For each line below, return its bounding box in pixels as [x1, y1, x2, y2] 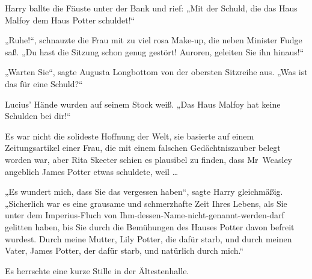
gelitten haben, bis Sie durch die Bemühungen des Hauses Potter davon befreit [5, 220, 295, 233]
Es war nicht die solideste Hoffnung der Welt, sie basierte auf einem [5, 129, 254, 142]
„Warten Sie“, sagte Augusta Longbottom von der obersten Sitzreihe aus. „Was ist [5, 66, 308, 78]
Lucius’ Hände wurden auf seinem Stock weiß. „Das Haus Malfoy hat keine [5, 97, 281, 110]
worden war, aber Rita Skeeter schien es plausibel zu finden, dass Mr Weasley [5, 153, 292, 165]
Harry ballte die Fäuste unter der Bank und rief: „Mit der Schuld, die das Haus [5, 2, 298, 14]
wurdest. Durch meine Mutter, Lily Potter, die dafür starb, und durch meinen [5, 232, 292, 245]
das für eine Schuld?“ [5, 77, 83, 90]
